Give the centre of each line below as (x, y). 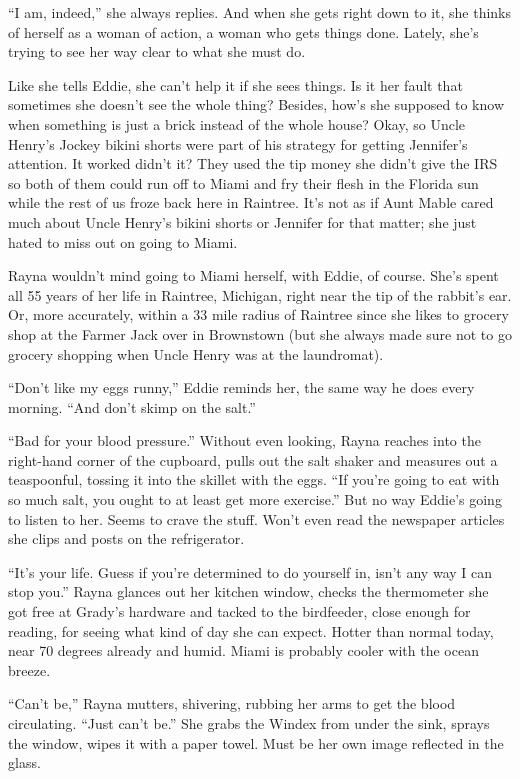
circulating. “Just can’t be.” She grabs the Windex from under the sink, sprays (249, 723)
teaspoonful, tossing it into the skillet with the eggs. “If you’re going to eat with (254, 479)
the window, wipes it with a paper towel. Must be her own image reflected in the (256, 742)
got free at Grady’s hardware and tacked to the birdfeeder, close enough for (239, 611)
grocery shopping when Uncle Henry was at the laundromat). (196, 353)
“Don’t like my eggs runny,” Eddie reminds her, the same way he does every (241, 387)
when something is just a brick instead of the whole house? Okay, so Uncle (237, 123)
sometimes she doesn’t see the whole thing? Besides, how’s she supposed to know (256, 104)
